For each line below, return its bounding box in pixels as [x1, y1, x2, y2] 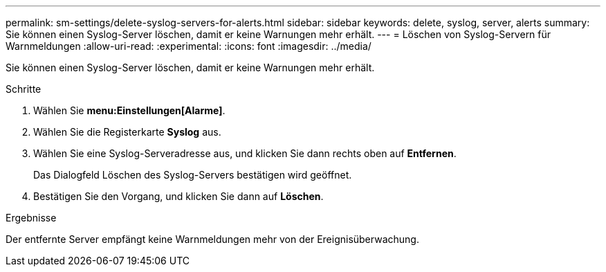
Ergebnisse [6, 212, 57, 224]
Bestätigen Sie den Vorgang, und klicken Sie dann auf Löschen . [33, 190, 324, 202]
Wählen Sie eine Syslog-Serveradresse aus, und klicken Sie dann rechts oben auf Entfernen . [33, 147, 457, 159]
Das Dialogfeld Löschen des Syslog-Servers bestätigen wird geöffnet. [33, 169, 352, 181]
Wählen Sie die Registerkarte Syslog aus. [33, 126, 221, 138]
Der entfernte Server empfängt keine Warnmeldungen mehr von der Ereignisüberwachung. [6, 233, 419, 245]
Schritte [6, 83, 42, 95]
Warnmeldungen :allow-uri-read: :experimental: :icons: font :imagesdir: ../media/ [6, 40, 371, 52]
